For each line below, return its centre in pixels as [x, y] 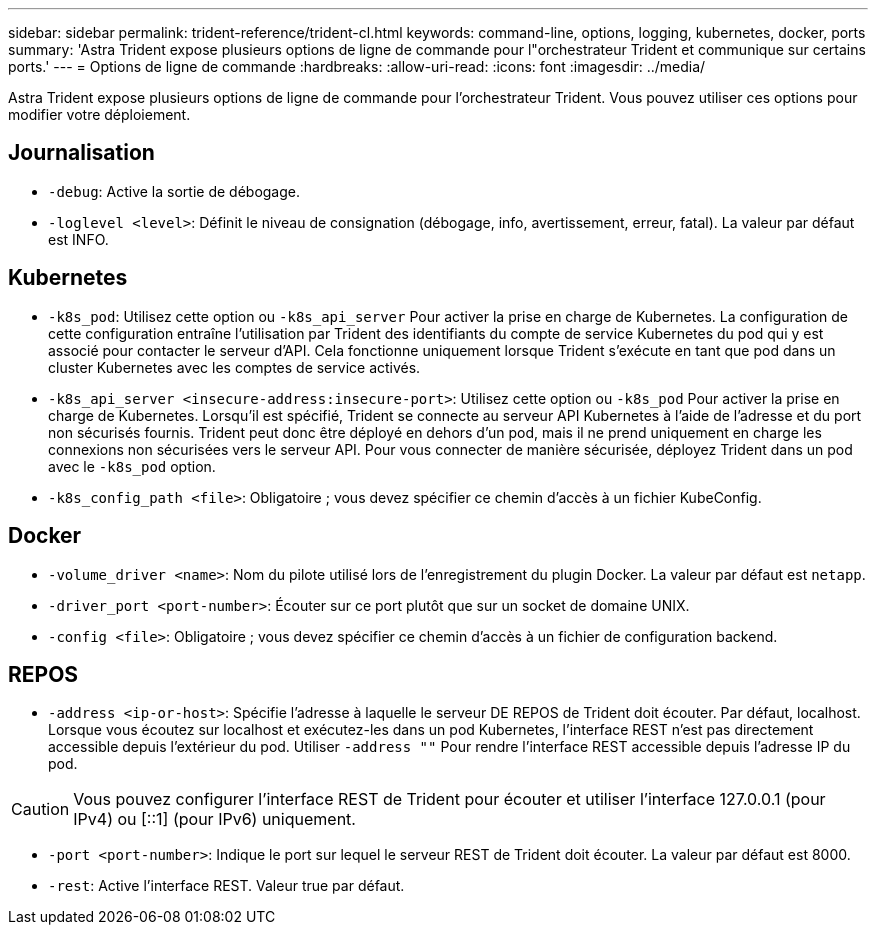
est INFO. [78, 239]
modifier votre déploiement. [99, 114]
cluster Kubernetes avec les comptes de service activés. [234, 367]
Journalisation [81, 153]
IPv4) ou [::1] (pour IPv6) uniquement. [214, 819]
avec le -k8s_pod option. [132, 466]
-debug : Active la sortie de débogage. [174, 191]
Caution [40, 809]
